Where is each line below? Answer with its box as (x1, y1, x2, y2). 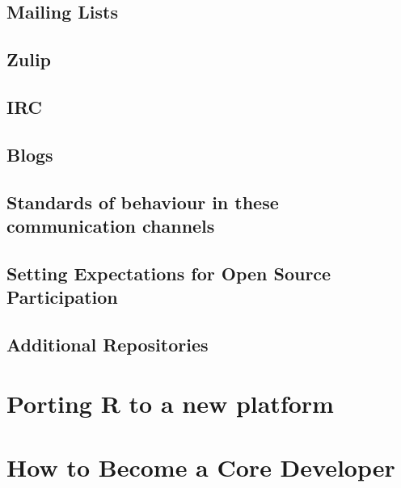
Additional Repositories (6, 331, 209, 356)
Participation (6, 284, 118, 309)
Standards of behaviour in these (6, 189, 279, 214)
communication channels (6, 212, 215, 238)
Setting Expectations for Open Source (6, 260, 331, 285)
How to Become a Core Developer (6, 450, 395, 483)
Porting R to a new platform (6, 387, 334, 420)
